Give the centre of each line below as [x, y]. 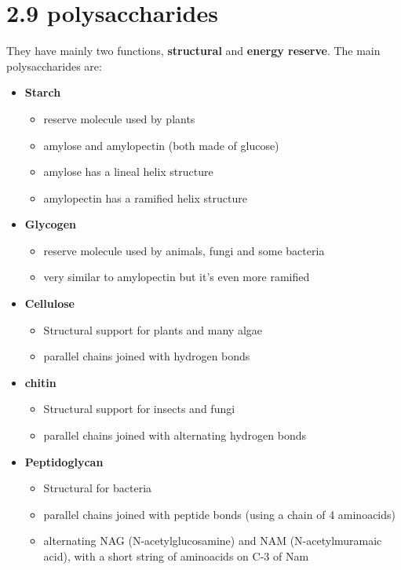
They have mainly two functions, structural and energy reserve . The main [193, 51]
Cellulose [49, 303]
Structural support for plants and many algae [153, 329]
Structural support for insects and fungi [139, 409]
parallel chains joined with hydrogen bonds [147, 356]
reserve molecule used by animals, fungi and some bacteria [184, 250]
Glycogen [50, 224]
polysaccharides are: [54, 66]
